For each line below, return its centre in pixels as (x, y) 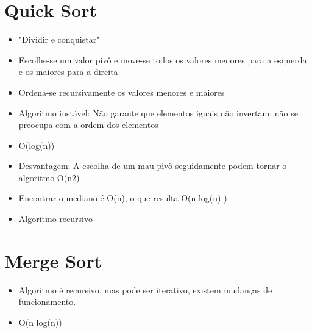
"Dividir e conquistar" (59, 39)
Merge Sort (53, 260)
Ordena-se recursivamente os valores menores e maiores (122, 92)
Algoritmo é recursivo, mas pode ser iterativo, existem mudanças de (145, 289)
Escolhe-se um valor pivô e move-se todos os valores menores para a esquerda (163, 59)
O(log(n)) (37, 145)
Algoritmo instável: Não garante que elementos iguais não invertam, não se (158, 113)
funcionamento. (47, 302)
